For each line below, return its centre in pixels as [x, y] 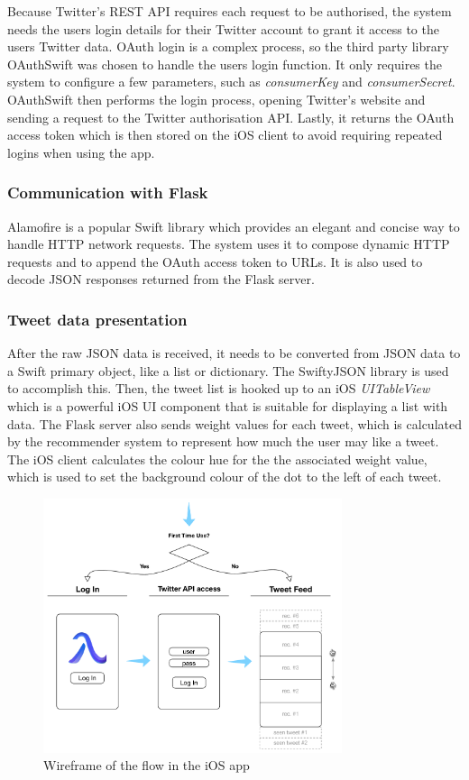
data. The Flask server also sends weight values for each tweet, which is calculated [234, 423]
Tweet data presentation [97, 319]
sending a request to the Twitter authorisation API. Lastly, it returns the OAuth [231, 117]
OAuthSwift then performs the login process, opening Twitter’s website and [216, 99]
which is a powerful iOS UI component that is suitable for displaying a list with [228, 405]
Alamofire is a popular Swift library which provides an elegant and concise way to [234, 226]
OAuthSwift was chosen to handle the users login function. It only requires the [225, 64]
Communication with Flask [108, 193]
